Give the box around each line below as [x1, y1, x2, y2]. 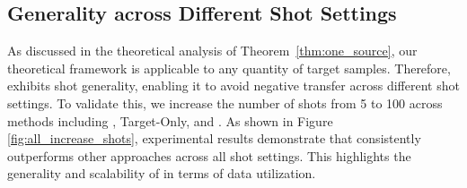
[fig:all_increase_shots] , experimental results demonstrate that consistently [7, 129, 421, 148]
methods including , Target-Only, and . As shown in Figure [7, 111, 333, 130]
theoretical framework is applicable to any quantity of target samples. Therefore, [7, 58, 451, 77]
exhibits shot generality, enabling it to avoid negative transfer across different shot [7, 76, 460, 95]
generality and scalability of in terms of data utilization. [7, 164, 316, 183]
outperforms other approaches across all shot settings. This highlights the [7, 146, 411, 165]
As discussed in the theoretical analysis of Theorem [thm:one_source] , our [7, 41, 418, 60]
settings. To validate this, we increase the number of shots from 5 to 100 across [7, 93, 443, 112]
